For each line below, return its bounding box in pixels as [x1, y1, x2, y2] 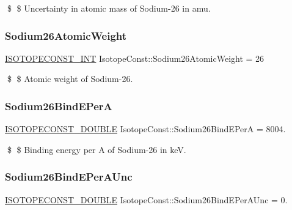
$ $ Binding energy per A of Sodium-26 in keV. [7, 143, 186, 156]
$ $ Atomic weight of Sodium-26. [7, 72, 133, 85]
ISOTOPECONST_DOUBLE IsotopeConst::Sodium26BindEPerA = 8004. [5, 122, 286, 135]
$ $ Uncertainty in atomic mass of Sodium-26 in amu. [7, 2, 211, 14]
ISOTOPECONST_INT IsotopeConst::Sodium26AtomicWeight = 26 [5, 51, 265, 64]
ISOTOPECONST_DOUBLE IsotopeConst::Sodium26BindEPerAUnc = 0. [5, 193, 288, 206]
